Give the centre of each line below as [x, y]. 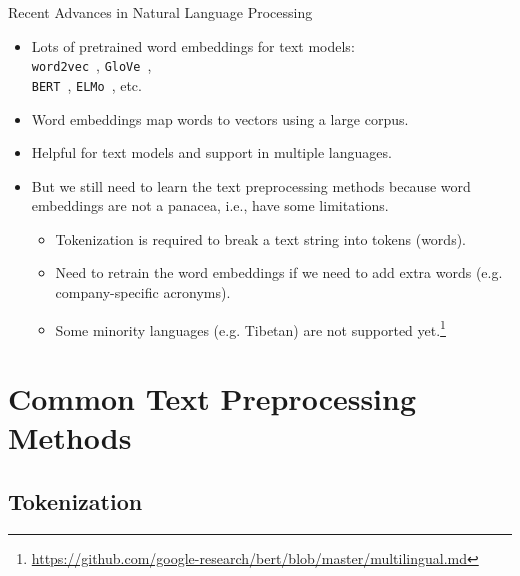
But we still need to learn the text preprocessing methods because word [251, 185]
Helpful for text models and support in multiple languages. [211, 152]
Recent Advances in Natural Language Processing [160, 12]
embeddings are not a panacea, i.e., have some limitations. [210, 205]
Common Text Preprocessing [212, 398]
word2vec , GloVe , [91, 65]
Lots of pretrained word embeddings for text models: [193, 45]
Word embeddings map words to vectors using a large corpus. [220, 118]
